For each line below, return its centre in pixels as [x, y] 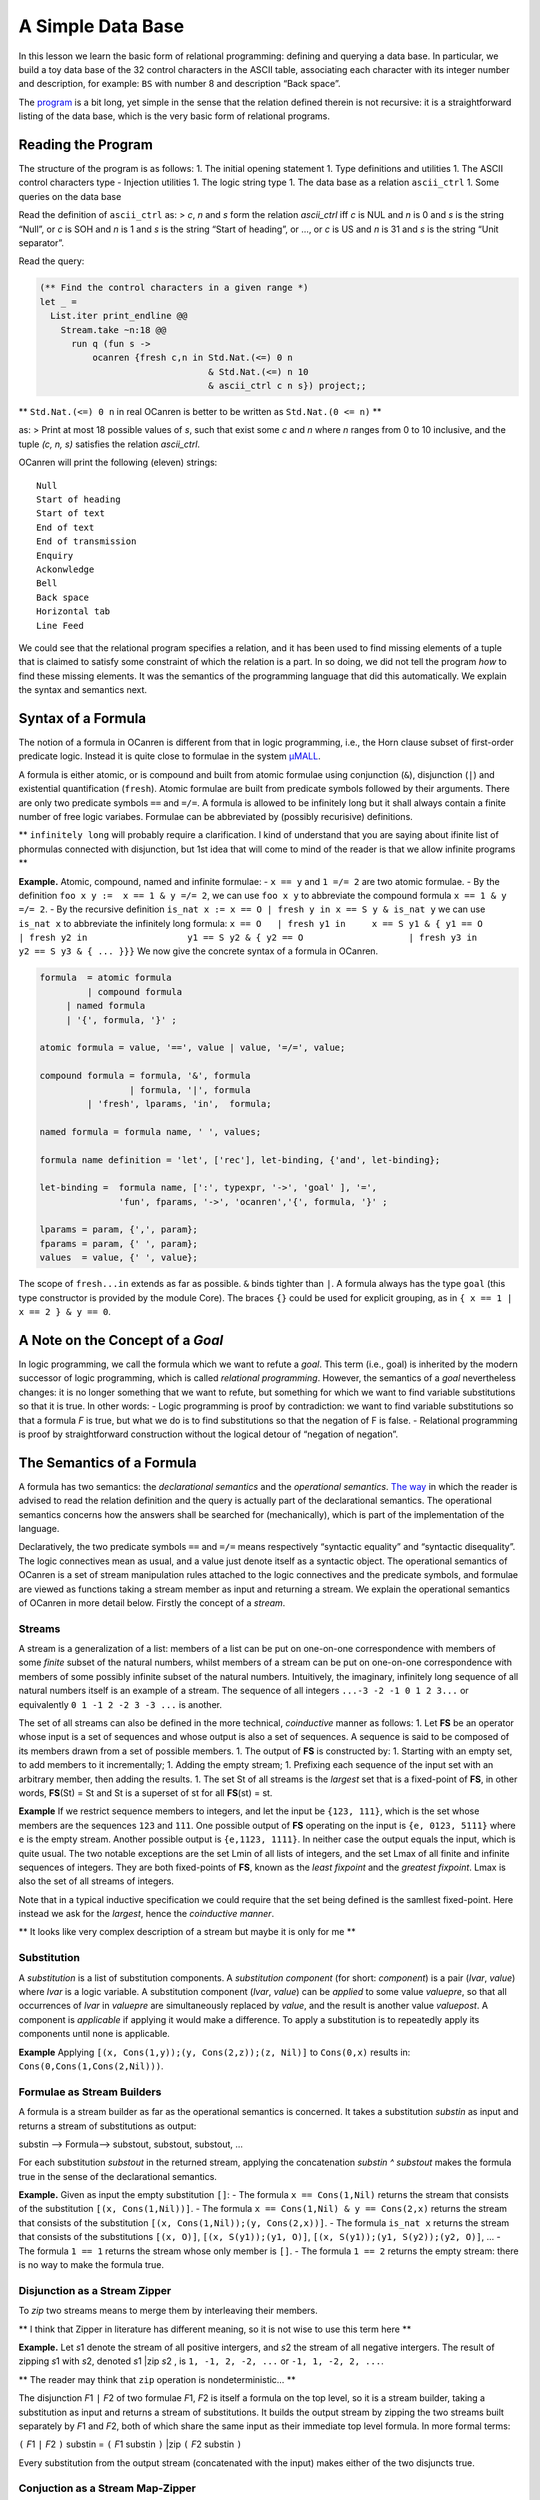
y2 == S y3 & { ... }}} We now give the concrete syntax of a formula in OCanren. [198, 951]
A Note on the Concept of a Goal [121, 1340]
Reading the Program [86, 144]
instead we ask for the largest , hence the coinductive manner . [146, 1914]
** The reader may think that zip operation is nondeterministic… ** [157, 2379]
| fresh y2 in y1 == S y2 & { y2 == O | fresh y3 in [248, 938]
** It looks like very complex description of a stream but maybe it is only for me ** [187, 1932]
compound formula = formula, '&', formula [145, 1076]
